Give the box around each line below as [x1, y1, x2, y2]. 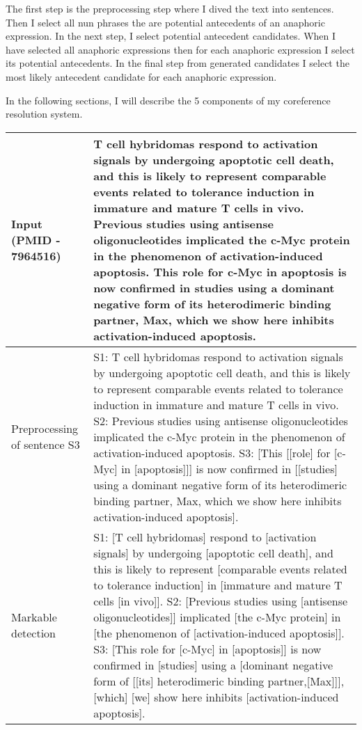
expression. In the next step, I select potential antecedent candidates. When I [6, 29, 336, 43]
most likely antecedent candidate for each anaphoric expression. [6, 69, 277, 84]
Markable [11, 608, 57, 625]
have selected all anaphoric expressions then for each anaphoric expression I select [6, 42, 355, 56]
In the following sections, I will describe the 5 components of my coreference [6, 93, 331, 107]
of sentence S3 [11, 436, 80, 453]
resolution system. [6, 106, 83, 121]
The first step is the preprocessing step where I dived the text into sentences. [6, 1, 334, 15]
